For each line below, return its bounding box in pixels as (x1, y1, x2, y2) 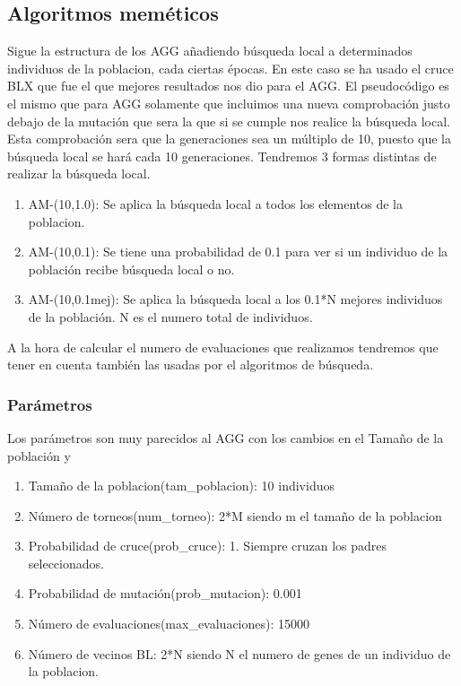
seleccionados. (28, 553, 104, 572)
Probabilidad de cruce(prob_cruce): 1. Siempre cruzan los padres (28, 536, 387, 555)
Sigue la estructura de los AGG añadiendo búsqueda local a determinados (7, 41, 413, 60)
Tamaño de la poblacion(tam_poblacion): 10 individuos (28, 476, 335, 495)
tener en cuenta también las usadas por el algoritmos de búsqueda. (7, 355, 374, 374)
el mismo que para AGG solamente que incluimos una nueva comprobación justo (7, 93, 450, 112)
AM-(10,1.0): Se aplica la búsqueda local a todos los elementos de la (28, 194, 403, 213)
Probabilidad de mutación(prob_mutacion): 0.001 (28, 584, 302, 603)
